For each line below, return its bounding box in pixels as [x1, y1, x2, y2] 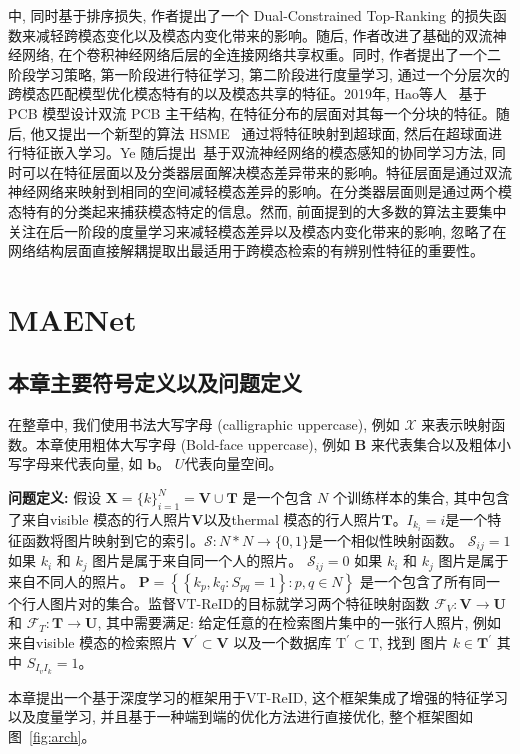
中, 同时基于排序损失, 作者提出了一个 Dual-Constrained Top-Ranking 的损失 [8, 5, 493, 25]
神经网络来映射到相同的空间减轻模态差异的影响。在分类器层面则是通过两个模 [8, 181, 512, 202]
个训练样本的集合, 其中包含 [332, 487, 510, 508]
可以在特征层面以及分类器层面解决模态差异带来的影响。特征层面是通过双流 [21, 161, 512, 182]
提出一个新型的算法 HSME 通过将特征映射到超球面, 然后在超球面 [58, 122, 489, 143]
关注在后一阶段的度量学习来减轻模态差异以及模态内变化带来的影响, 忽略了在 [8, 220, 507, 241]
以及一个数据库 [233, 632, 332, 653]
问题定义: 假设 [8, 487, 102, 508]
